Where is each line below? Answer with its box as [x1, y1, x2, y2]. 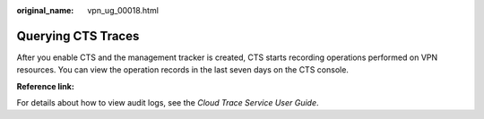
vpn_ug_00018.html [87, 5, 159, 15]
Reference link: [16, 81, 75, 91]
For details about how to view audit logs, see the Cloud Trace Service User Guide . [16, 98, 319, 108]
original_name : [16, 5, 74, 15]
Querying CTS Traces [16, 28, 140, 44]
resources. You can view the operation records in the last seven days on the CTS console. [16, 64, 350, 75]
